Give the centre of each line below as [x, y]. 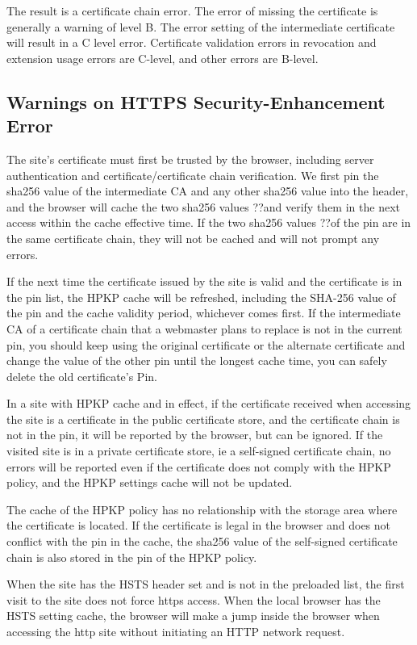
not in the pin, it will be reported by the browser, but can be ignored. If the [195, 435]
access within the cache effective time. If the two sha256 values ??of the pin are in [209, 222]
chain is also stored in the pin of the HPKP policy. [132, 557]
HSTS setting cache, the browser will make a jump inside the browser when [193, 616]
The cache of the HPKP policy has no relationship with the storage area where [202, 509]
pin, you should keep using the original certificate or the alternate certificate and [206, 344]
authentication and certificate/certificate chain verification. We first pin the [193, 175]
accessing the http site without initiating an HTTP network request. [176, 631]
